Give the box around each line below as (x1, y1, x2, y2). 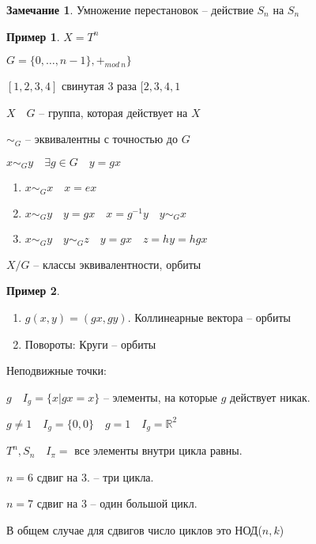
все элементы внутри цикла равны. (74, 442, 243, 459)
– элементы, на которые (103, 388, 218, 405)
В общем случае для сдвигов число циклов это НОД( (6, 521, 262, 538)
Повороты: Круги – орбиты (24, 335, 156, 352)
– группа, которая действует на (39, 104, 188, 120)
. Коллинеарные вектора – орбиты (127, 308, 292, 325)
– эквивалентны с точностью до (24, 130, 178, 147)
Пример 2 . (6, 282, 60, 299)
